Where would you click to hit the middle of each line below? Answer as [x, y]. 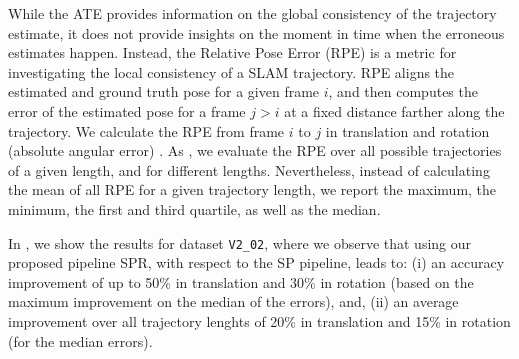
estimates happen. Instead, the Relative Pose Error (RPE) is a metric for [232, 52]
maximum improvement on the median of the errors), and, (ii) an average [233, 301]
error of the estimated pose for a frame [127, 110]
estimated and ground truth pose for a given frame [164, 91]
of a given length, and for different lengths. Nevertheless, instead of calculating [249, 169]
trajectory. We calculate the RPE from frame [146, 130]
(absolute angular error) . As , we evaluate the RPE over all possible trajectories [255, 150]
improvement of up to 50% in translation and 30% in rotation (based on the [241, 281]
